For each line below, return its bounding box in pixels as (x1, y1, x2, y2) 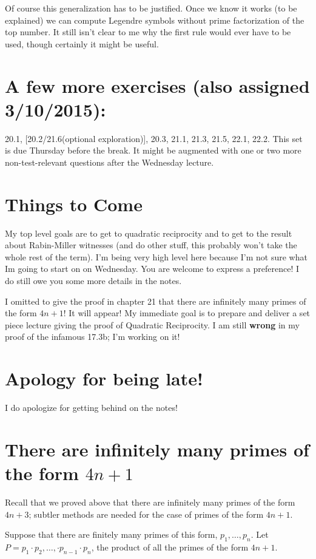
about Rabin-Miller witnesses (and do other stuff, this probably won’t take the (5, 239, 297, 251)
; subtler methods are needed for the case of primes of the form (29, 507, 264, 520)
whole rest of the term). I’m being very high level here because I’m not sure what (5, 250, 308, 263)
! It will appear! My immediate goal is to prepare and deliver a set (63, 307, 311, 319)
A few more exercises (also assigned (5, 73, 310, 98)
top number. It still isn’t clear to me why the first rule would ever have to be (5, 25, 291, 38)
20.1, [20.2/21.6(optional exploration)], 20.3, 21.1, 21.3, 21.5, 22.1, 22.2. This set (5, 132, 303, 144)
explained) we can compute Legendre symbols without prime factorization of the (5, 13, 304, 26)
